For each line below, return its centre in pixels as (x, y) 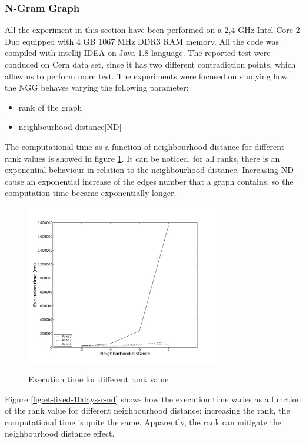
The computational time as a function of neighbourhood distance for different (145, 146)
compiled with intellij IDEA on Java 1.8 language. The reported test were (138, 53)
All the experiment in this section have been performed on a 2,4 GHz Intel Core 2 (152, 30)
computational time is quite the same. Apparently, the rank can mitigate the (143, 422)
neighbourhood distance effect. (60, 433)
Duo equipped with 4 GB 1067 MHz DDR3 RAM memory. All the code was (142, 41)
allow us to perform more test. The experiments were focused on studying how (146, 76)
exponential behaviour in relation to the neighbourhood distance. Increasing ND (149, 170)
